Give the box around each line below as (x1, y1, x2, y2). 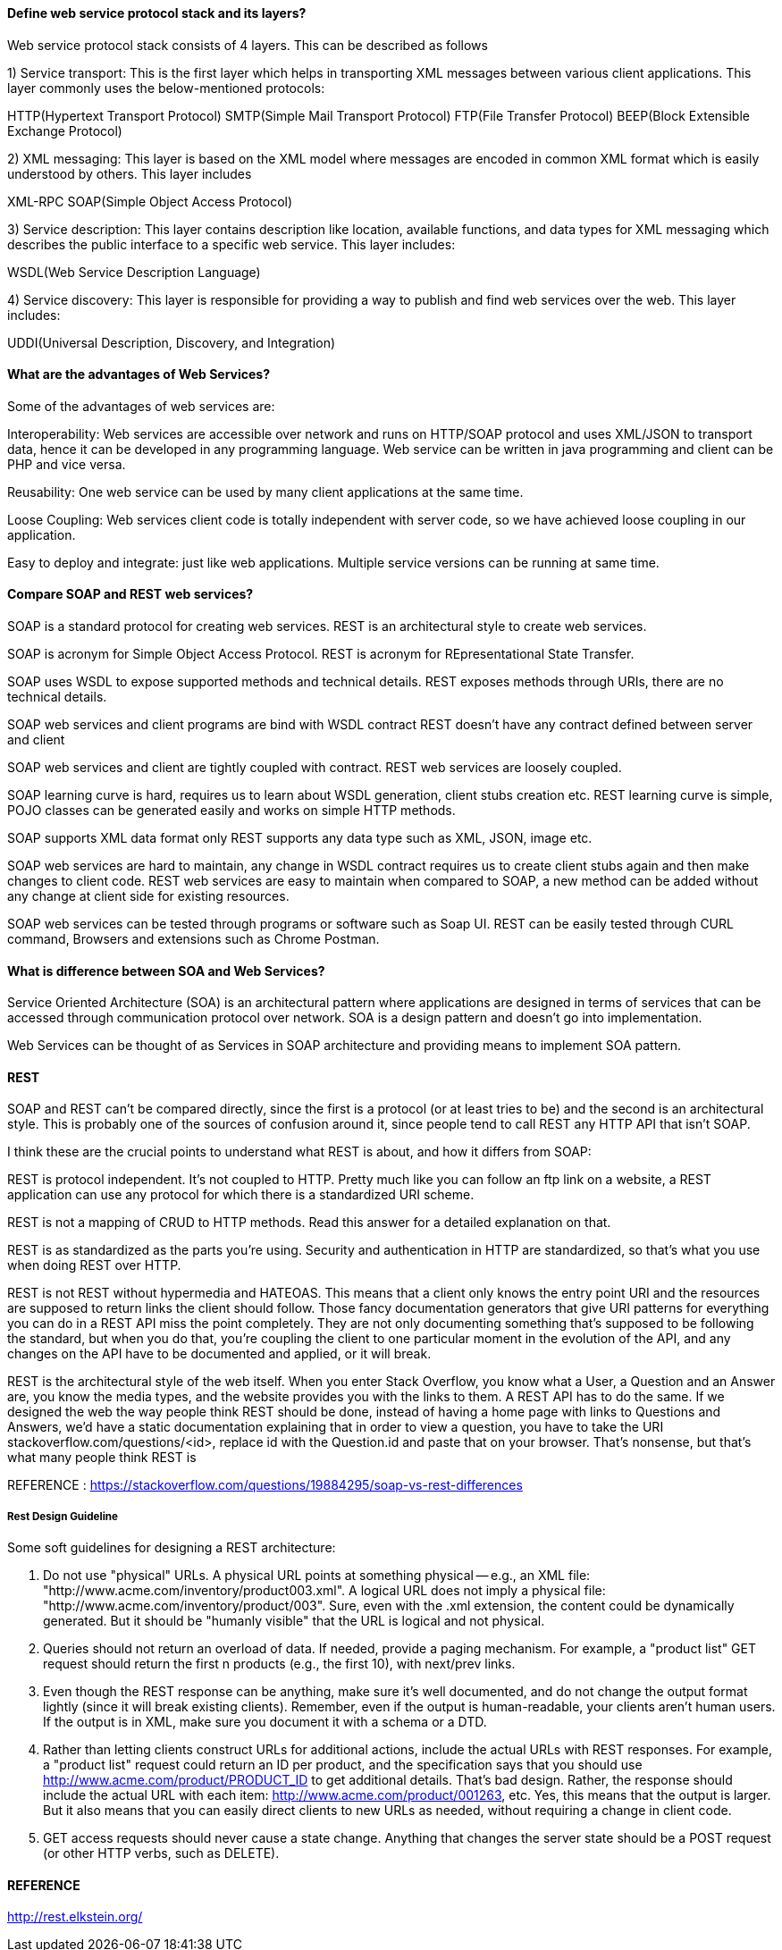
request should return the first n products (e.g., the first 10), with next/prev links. (43, 1656, 516, 1672)
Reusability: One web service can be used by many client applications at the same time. (7, 483, 524, 500)
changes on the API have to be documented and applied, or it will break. (7, 1346, 432, 1362)
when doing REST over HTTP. (7, 1257, 181, 1273)
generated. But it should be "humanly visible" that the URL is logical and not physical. (43, 1613, 545, 1629)
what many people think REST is (7, 1450, 197, 1466)
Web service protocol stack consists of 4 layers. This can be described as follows (7, 37, 488, 53)
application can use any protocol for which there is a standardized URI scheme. (7, 1187, 475, 1203)
